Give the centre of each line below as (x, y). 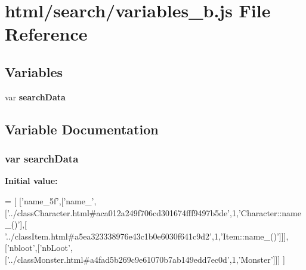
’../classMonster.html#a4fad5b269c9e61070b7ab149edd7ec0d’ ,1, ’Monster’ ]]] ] (146, 259)
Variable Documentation (82, 129)
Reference (46, 34)
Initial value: (31, 181)
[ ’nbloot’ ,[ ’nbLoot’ (38, 248)
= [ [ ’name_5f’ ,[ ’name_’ (50, 200)
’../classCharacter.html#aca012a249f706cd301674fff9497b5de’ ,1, (123, 212)
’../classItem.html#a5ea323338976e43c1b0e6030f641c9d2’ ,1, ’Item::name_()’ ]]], (147, 236)
